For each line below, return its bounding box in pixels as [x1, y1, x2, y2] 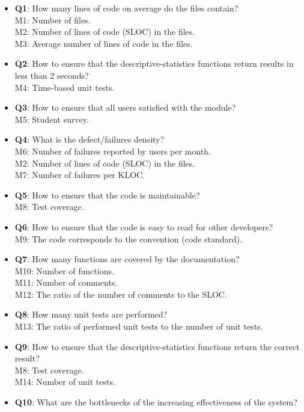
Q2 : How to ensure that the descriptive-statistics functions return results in [14, 57, 294, 70]
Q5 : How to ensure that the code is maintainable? [14, 188, 200, 201]
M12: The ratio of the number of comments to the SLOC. [14, 287, 227, 300]
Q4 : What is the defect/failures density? [14, 133, 165, 146]
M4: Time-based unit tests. [14, 81, 115, 93]
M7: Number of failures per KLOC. [14, 168, 145, 181]
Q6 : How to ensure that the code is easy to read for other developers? [14, 220, 273, 233]
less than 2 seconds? [14, 69, 89, 81]
